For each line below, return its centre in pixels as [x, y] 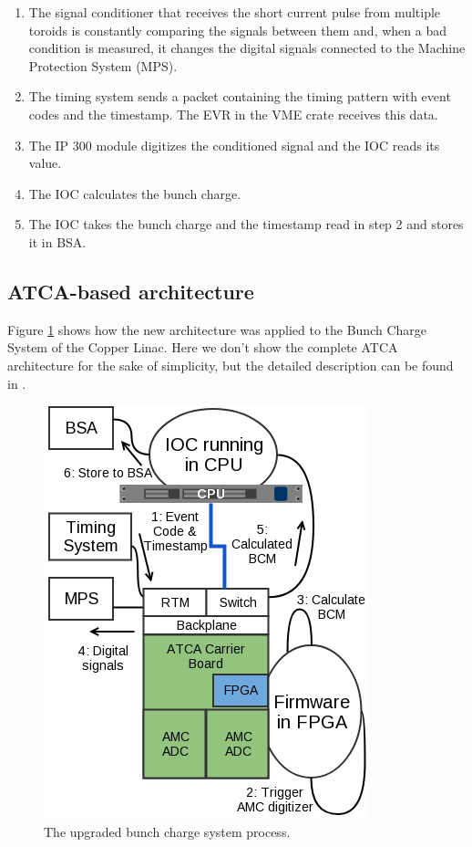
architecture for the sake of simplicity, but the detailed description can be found [231, 365]
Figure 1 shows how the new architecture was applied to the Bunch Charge [217, 329]
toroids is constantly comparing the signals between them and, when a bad [237, 30]
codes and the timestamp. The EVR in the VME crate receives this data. [233, 114]
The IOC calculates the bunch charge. [135, 193]
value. [45, 163]
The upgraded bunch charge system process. [167, 831]
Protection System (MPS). [103, 65]
